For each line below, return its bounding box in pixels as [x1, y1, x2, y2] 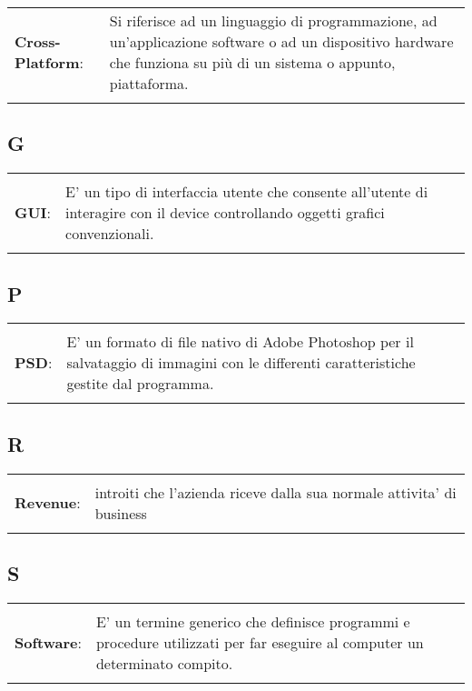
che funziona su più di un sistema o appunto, [109, 52, 396, 73]
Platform [15, 52, 80, 73]
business [94, 502, 147, 524]
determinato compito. [95, 652, 233, 674]
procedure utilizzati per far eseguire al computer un [95, 631, 424, 653]
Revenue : [15, 492, 81, 514]
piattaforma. [109, 73, 189, 94]
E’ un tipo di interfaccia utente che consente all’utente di [65, 181, 428, 203]
